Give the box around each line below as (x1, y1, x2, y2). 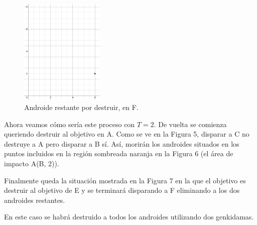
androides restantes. (4, 194, 65, 205)
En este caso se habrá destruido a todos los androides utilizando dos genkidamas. (4, 211, 254, 222)
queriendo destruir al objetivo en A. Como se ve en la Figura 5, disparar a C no (4, 129, 249, 139)
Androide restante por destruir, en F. (24, 102, 139, 113)
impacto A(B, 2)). (4, 158, 59, 169)
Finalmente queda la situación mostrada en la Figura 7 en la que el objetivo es (4, 175, 246, 185)
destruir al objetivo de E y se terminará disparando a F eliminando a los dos (4, 185, 240, 195)
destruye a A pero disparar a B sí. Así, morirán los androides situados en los (4, 138, 239, 149)
